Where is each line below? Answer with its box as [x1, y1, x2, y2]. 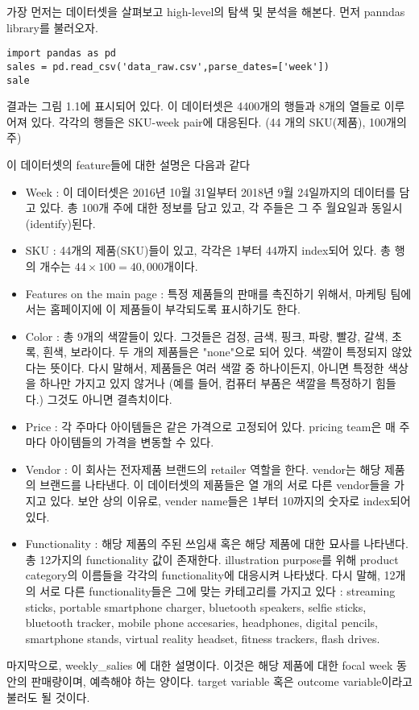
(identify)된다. [25, 214, 96, 231]
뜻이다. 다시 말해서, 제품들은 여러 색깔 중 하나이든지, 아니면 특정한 [50, 359, 384, 376]
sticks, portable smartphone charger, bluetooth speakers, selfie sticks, [25, 598, 367, 615]
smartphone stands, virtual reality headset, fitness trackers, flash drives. [25, 629, 380, 646]
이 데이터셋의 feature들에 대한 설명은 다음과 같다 [6, 156, 251, 172]
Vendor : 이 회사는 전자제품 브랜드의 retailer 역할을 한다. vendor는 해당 [25, 460, 381, 477]
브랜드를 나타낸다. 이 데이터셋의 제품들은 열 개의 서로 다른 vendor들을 [39, 476, 391, 493]
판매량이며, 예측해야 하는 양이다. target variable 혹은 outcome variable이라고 [31, 672, 413, 689]
